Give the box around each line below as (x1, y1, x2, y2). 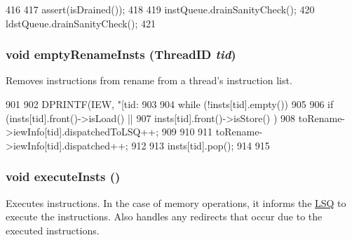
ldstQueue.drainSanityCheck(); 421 (6, 15, 156, 30)
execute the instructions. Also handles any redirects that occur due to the (6, 209, 323, 224)
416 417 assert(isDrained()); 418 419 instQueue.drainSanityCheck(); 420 (6, 2, 315, 16)
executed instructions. (6, 222, 100, 237)
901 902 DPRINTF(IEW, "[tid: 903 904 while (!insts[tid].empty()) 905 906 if (6, 97, 334, 111)
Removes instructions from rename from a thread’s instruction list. (6, 73, 292, 88)
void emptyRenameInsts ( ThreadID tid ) (6, 46, 236, 63)
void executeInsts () (6, 168, 121, 185)
